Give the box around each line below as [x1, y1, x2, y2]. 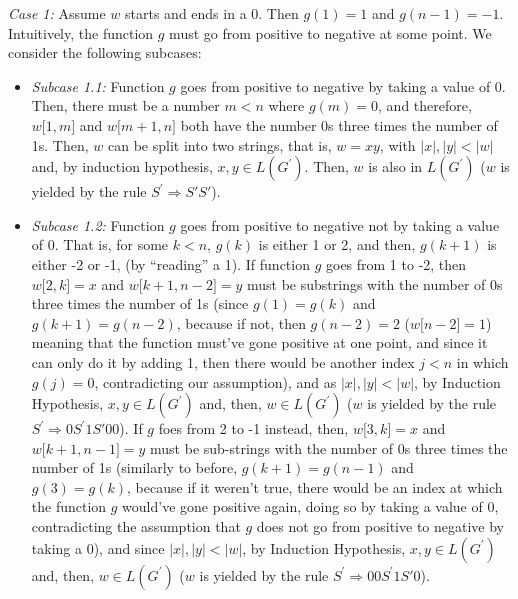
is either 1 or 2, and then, [258, 234, 416, 255]
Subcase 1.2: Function [31, 214, 165, 235]
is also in [368, 156, 423, 177]
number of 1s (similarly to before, [31, 457, 238, 478]
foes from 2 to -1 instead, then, [158, 418, 349, 439]
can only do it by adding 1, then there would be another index [31, 351, 415, 372]
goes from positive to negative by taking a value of [180, 75, 491, 96]
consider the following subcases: [8, 42, 202, 63]
